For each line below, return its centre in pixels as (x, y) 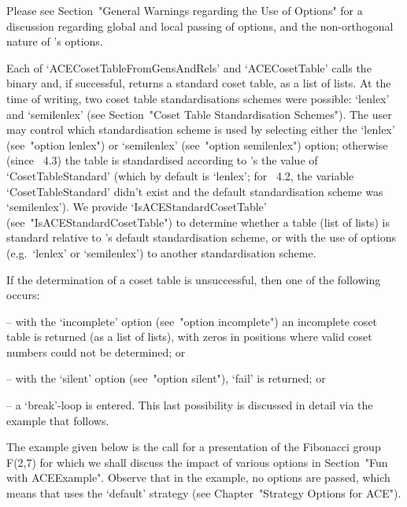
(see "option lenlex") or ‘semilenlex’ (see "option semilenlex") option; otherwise (197, 144)
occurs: (23, 295)
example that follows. (58, 420)
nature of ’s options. (55, 41)
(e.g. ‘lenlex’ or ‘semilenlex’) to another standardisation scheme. (161, 252)
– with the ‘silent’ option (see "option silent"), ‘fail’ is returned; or (166, 378)
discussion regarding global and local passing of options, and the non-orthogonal (200, 26)
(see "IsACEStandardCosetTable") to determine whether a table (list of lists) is (198, 222)
